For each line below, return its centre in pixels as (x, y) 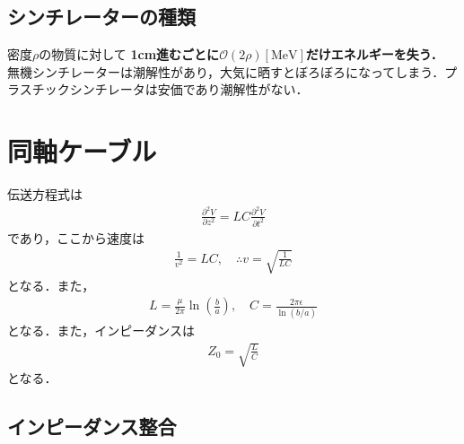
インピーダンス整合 (92, 426)
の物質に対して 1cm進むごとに (129, 54)
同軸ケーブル (82, 151)
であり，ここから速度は (76, 237)
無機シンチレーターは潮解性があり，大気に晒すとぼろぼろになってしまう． (226, 71)
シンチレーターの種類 (101, 17)
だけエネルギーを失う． (374, 54)
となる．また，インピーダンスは (101, 330)
